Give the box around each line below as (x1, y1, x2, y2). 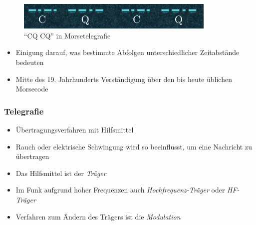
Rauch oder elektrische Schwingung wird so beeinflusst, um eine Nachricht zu (15, 141, 252, 151)
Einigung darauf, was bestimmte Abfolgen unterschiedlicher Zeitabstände (15, 47, 240, 57)
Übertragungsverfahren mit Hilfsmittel (15, 124, 134, 135)
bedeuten (15, 57, 44, 67)
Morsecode (15, 83, 48, 94)
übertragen (15, 151, 49, 161)
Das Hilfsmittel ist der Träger (15, 167, 106, 178)
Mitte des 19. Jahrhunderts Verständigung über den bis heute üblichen (15, 73, 232, 84)
